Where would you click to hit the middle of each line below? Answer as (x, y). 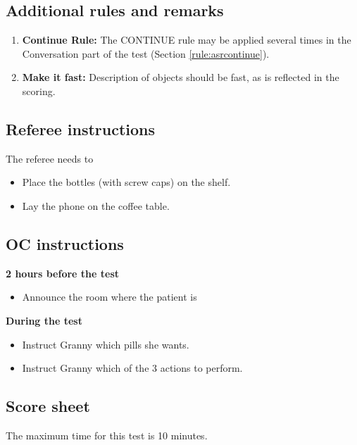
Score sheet (48, 406)
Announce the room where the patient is (109, 297)
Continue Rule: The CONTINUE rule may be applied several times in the (187, 40)
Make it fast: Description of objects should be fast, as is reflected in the (181, 77)
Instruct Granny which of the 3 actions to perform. (132, 368)
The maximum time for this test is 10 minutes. (107, 435)
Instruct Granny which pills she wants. (106, 344)
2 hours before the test (63, 273)
